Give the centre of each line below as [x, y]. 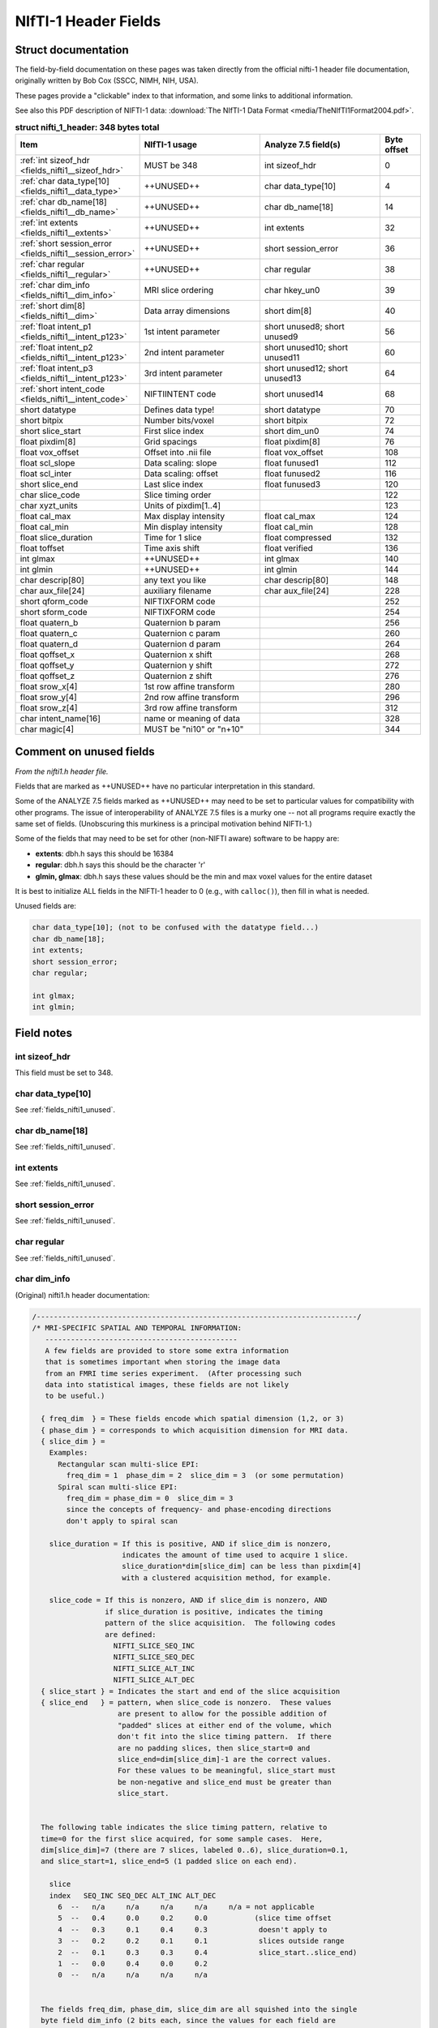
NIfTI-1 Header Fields [88, 21]
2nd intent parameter [184, 352]
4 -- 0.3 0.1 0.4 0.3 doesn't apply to [193, 1929]
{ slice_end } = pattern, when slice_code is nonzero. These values [186, 1702]
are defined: [131, 1634]
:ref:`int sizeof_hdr [55, 160]
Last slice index [174, 484]
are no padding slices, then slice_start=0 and [214, 1748]
